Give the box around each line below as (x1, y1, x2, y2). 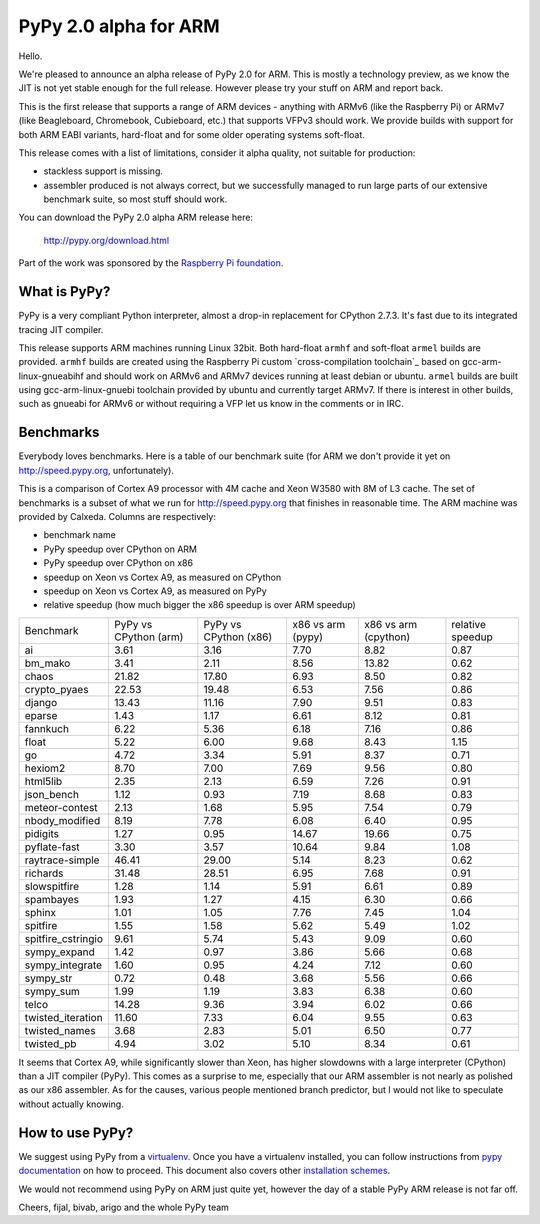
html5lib (24, 774, 63, 788)
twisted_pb (24, 1036, 77, 1050)
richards (24, 866, 64, 880)
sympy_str (24, 971, 73, 985)
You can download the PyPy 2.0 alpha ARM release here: (18, 211, 254, 224)
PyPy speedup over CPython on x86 (43, 557, 194, 569)
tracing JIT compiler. (18, 323, 104, 335)
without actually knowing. (18, 1098, 124, 1110)
